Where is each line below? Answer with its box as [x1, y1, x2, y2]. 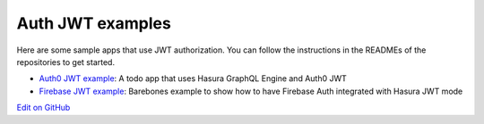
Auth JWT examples [16, 13, 172, 33]
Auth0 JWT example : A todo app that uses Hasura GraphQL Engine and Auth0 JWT [39, 73, 347, 84]
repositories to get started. [16, 56, 116, 67]
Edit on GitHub [16, 103, 71, 113]
